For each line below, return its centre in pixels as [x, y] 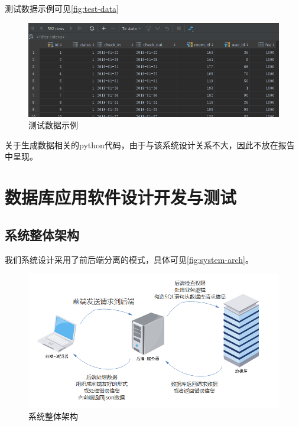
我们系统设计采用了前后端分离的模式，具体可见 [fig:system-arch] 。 [129, 259]
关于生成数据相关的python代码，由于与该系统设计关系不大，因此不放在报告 [150, 144]
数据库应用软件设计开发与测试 [121, 197]
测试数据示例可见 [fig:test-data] [62, 8]
